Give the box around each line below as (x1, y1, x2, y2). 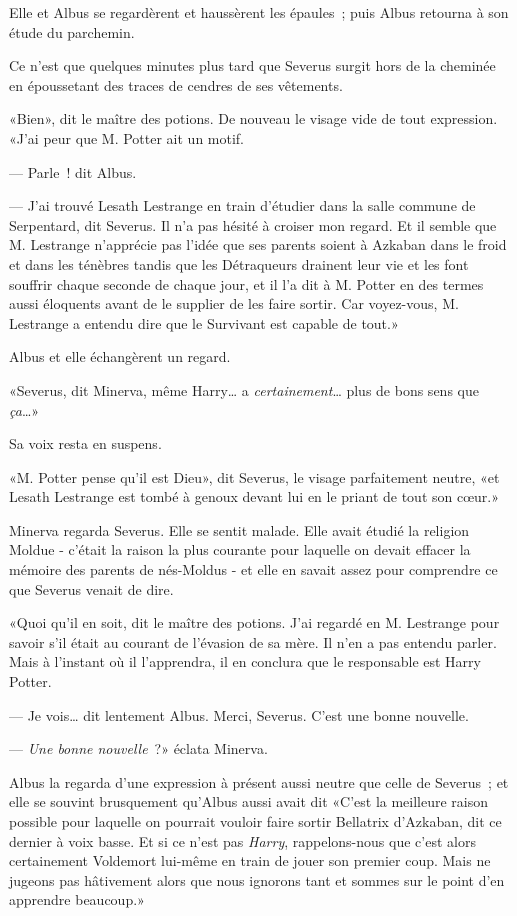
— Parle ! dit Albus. (9, 161, 137, 182)
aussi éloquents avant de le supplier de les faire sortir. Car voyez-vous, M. (9, 293, 459, 314)
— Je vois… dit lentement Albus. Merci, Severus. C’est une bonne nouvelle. (9, 704, 469, 725)
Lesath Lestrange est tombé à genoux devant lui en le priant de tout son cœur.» (9, 486, 500, 507)
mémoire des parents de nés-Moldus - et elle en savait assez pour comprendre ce (9, 559, 498, 580)
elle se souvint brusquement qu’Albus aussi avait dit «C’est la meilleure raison (9, 791, 489, 812)
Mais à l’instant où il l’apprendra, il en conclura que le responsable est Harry (9, 651, 481, 672)
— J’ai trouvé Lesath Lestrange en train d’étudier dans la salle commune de (9, 195, 476, 216)
